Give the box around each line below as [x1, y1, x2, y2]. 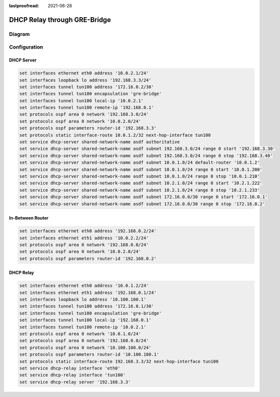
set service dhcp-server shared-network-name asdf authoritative [19, 139, 180, 145]
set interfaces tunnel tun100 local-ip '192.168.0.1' [19, 317, 152, 323]
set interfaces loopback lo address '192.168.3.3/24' [19, 77, 152, 83]
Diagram [9, 30, 30, 37]
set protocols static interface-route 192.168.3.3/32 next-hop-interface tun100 [19, 359, 219, 364]
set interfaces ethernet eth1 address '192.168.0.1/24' [19, 290, 157, 295]
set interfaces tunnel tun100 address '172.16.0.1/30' [19, 304, 154, 309]
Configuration [9, 44, 44, 51]
